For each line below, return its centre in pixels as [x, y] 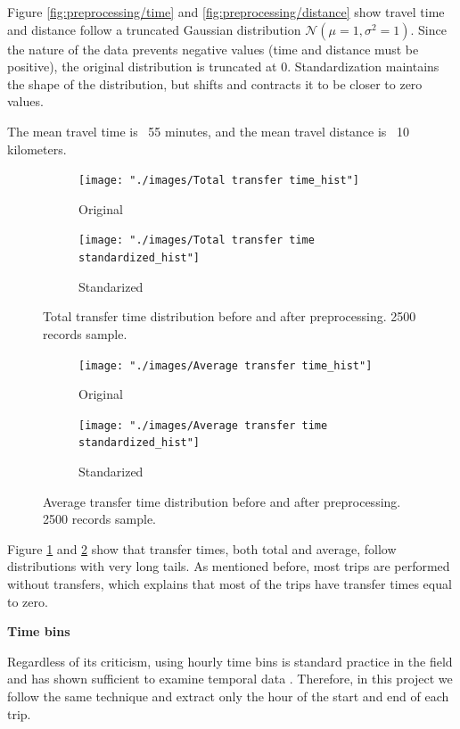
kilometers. [37, 149]
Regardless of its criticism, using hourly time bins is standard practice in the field [230, 661]
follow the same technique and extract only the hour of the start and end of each [228, 696]
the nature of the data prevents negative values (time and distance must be [213, 49]
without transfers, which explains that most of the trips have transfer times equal [230, 584]
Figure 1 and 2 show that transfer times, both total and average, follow [202, 548]
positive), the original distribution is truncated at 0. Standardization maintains [223, 66]
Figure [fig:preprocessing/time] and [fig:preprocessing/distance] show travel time [226, 12]
